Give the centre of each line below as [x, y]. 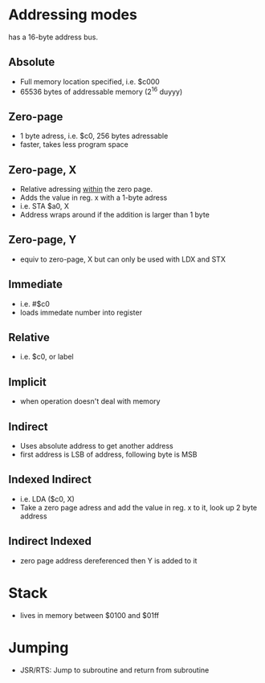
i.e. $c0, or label [47, 357]
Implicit [27, 382]
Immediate [35, 285]
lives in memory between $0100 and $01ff [89, 615]
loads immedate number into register [81, 312]
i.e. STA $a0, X [45, 206]
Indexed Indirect [50, 480]
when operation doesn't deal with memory [90, 401]
